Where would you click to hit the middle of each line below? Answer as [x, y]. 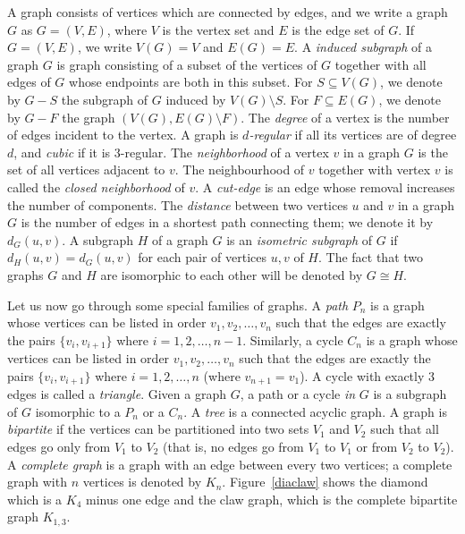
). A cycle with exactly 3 [367, 375]
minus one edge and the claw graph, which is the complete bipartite [272, 499]
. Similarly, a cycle [293, 339]
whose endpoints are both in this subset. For [191, 82]
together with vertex [375, 170]
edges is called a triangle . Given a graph [117, 394]
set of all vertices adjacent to [86, 170]
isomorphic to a [78, 411]
